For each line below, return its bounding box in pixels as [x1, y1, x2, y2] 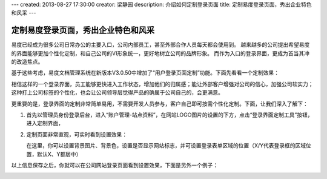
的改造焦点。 [11, 58, 44, 66]
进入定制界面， [26, 120, 64, 127]
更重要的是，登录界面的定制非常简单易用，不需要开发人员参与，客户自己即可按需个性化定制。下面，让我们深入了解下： [11, 100, 308, 107]
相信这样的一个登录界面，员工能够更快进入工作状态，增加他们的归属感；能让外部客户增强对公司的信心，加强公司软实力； [11, 80, 314, 87]
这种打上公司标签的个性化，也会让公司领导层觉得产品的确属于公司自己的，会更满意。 [11, 89, 223, 96]
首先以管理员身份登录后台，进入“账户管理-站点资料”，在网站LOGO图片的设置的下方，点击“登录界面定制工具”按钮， [26, 111, 313, 118]
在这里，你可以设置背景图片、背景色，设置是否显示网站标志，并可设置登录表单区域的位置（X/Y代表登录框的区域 [26, 142, 306, 149]
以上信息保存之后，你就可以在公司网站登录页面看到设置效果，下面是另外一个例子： [11, 161, 218, 169]
